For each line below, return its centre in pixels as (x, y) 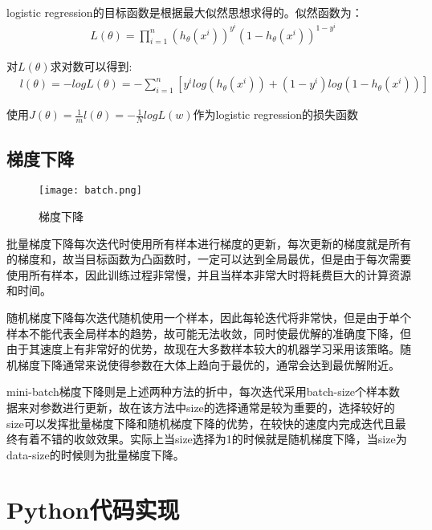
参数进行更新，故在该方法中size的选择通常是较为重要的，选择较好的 (217, 407)
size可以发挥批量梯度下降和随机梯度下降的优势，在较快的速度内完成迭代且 (201, 423)
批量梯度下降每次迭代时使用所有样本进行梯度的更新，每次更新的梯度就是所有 (209, 243)
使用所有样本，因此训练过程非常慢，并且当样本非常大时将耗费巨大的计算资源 (209, 274)
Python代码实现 (93, 510)
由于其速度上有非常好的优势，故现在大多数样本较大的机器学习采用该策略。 (203, 349)
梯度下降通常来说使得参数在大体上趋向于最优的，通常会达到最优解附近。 (208, 364)
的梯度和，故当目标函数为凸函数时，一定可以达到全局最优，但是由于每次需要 (209, 259)
